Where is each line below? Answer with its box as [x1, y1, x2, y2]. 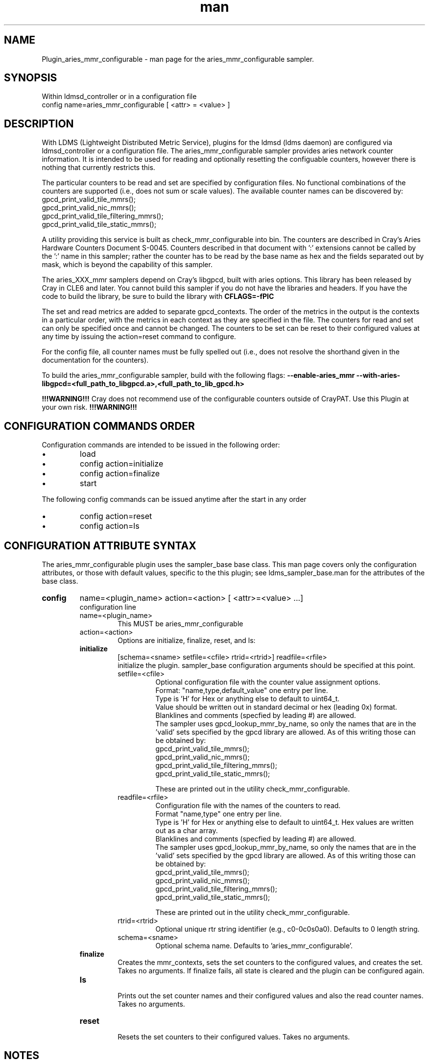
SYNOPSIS [4, 72, 57, 84]
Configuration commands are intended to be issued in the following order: [42, 441, 280, 449]
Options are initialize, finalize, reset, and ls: [118, 636, 256, 644]
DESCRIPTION [4, 117, 74, 130]
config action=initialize [80, 459, 164, 469]
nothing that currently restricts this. [42, 163, 155, 172]
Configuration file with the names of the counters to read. [155, 801, 341, 810]
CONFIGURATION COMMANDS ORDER [4, 420, 195, 432]
